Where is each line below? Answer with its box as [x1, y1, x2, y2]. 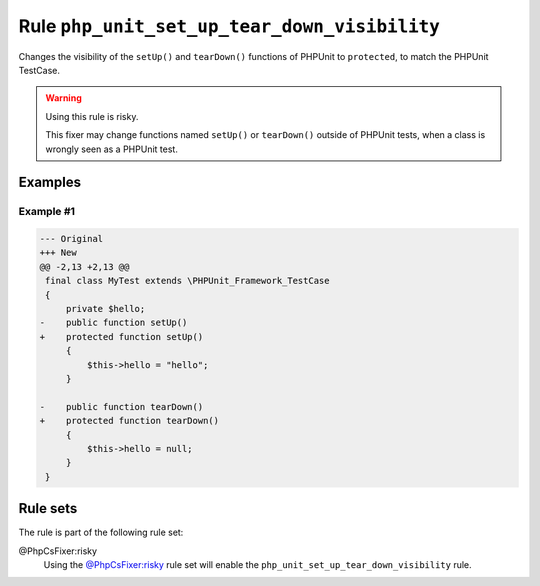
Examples [18, 174, 82, 191]
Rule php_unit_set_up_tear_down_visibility [18, 15, 440, 37]
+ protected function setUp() [39, 331, 204, 342]
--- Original [39, 233, 104, 245]
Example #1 [18, 205, 75, 219]
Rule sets [18, 500, 78, 517]
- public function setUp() [39, 317, 188, 329]
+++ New [39, 247, 77, 259]
